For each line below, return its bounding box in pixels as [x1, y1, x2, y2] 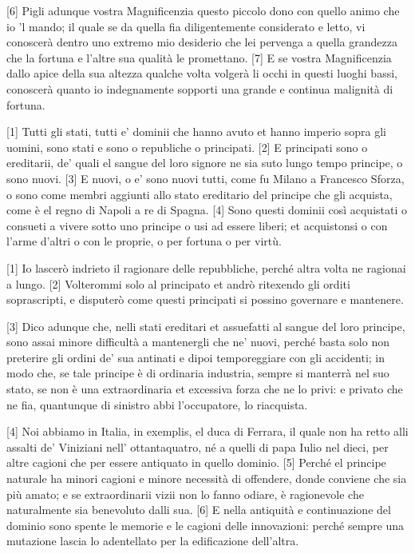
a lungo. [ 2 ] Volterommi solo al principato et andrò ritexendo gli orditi [6, 275, 350, 292]
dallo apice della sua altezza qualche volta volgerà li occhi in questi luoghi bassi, [6, 65, 397, 82]
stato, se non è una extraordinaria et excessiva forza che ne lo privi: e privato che [6, 381, 403, 397]
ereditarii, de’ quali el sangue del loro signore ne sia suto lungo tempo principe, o [6, 154, 403, 171]
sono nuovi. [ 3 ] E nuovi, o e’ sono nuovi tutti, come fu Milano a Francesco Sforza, [6, 169, 405, 186]
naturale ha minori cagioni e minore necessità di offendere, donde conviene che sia [6, 470, 407, 487]
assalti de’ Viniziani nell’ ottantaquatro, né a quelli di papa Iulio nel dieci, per [6, 438, 389, 455]
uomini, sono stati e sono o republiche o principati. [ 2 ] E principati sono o [6, 138, 368, 155]
